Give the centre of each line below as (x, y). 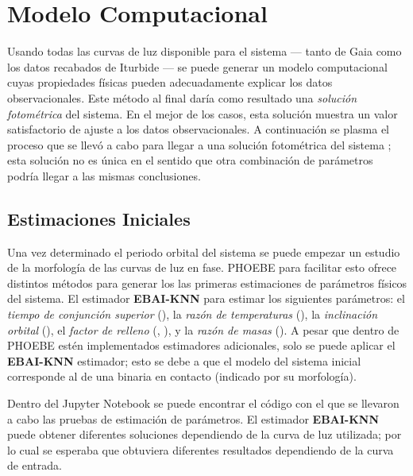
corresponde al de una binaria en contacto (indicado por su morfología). (182, 376)
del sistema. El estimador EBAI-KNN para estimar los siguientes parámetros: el (206, 298)
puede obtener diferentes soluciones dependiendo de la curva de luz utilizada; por (205, 434)
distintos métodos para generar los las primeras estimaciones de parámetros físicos (207, 283)
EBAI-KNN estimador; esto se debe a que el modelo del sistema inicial (184, 360)
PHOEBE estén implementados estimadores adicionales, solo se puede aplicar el (201, 345)
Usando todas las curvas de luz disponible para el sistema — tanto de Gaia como (205, 51)
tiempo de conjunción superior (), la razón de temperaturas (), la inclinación (193, 314)
